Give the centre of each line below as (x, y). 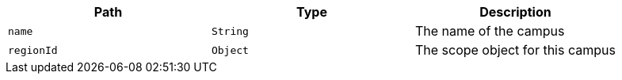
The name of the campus (490, 31)
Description (515, 12)
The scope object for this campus (515, 50)
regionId (33, 50)
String (230, 31)
